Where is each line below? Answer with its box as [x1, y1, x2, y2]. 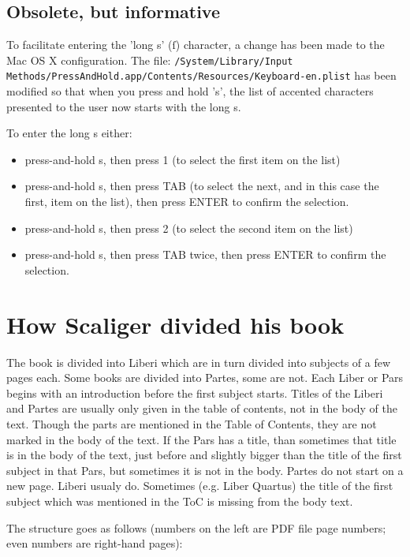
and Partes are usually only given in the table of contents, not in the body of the [6, 400, 397, 417]
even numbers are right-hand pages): [6, 535, 183, 551]
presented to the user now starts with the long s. [6, 98, 241, 114]
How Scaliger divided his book [6, 308, 345, 340]
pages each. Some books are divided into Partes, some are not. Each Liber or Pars [6, 369, 404, 386]
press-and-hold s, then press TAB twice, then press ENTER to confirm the [24, 246, 386, 263]
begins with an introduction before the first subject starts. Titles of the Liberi [6, 384, 383, 401]
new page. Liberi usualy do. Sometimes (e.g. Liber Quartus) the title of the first [6, 477, 393, 494]
